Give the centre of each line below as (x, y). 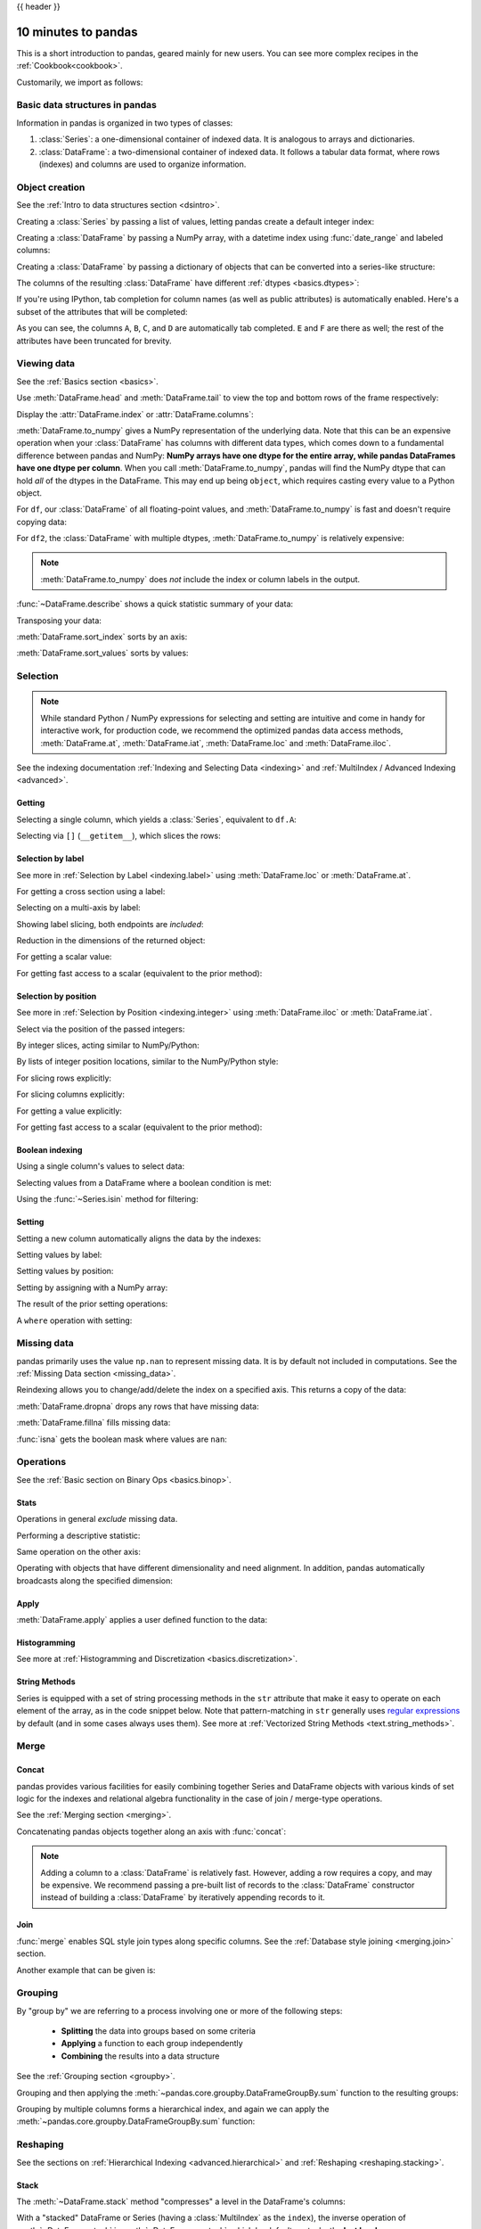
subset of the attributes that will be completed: (102, 311)
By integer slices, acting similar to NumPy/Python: (108, 1045)
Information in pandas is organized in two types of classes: (125, 123)
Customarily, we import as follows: (80, 82)
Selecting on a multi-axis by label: (79, 908)
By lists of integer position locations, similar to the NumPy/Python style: (147, 1062)
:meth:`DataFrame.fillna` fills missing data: (94, 1423)
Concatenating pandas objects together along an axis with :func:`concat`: (151, 1831)
